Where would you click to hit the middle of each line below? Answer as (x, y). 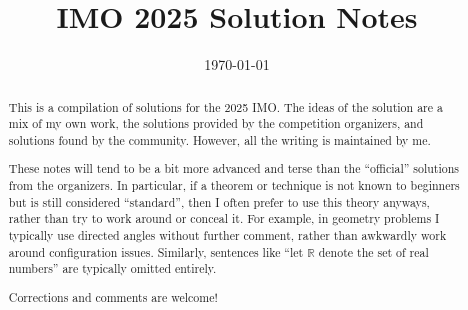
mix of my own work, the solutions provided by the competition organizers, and (216, 123)
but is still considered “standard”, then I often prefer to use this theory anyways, (219, 201)
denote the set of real (373, 251)
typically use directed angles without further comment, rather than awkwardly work (227, 235)
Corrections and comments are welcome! (113, 296)
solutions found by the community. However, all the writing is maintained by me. (219, 139)
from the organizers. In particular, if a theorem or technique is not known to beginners (234, 185)
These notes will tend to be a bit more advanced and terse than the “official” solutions (234, 168)
